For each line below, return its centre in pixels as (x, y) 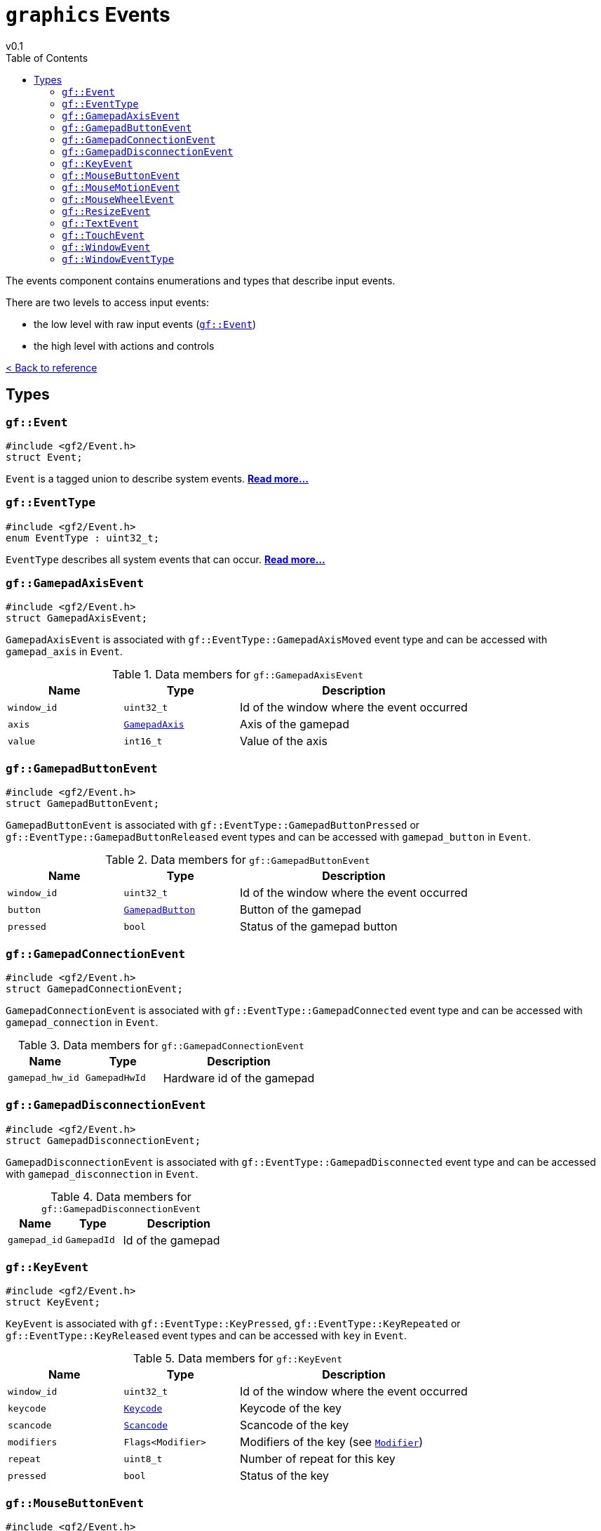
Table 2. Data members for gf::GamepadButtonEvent (238, 860)
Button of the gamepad (300, 910)
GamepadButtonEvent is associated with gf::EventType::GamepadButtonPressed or (213, 825)
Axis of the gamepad (294, 724)
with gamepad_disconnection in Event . (102, 1174)
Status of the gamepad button (318, 927)
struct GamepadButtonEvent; (83, 804)
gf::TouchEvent (103, 235)
